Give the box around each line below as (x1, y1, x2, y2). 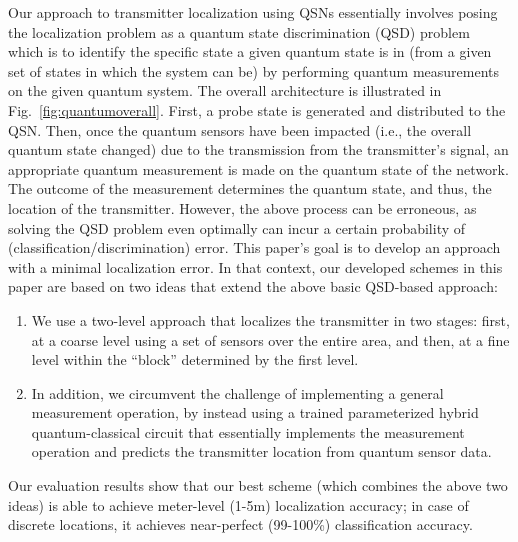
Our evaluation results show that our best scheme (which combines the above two (8, 475, 508, 496)
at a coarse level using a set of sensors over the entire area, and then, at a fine (31, 329, 510, 350)
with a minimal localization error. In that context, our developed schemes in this (8, 256, 503, 277)
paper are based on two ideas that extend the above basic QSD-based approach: (8, 276, 498, 297)
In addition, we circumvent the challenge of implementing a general (31, 382, 444, 403)
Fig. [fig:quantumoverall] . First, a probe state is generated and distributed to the (8, 99, 506, 120)
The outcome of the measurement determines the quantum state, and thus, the (8, 178, 492, 199)
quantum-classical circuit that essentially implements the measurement (31, 421, 465, 442)
